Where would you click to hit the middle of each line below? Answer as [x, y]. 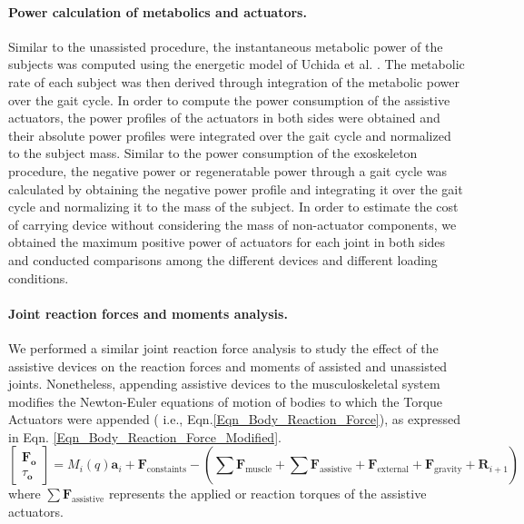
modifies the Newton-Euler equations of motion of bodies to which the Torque [226, 401]
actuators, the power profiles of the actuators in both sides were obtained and [224, 118]
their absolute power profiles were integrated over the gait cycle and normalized [230, 135]
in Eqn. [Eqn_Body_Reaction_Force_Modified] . [145, 436]
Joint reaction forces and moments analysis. [148, 313]
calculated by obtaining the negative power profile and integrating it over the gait [236, 188]
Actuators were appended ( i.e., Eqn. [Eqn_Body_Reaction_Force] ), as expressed [235, 419]
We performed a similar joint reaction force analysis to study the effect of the [223, 347]
